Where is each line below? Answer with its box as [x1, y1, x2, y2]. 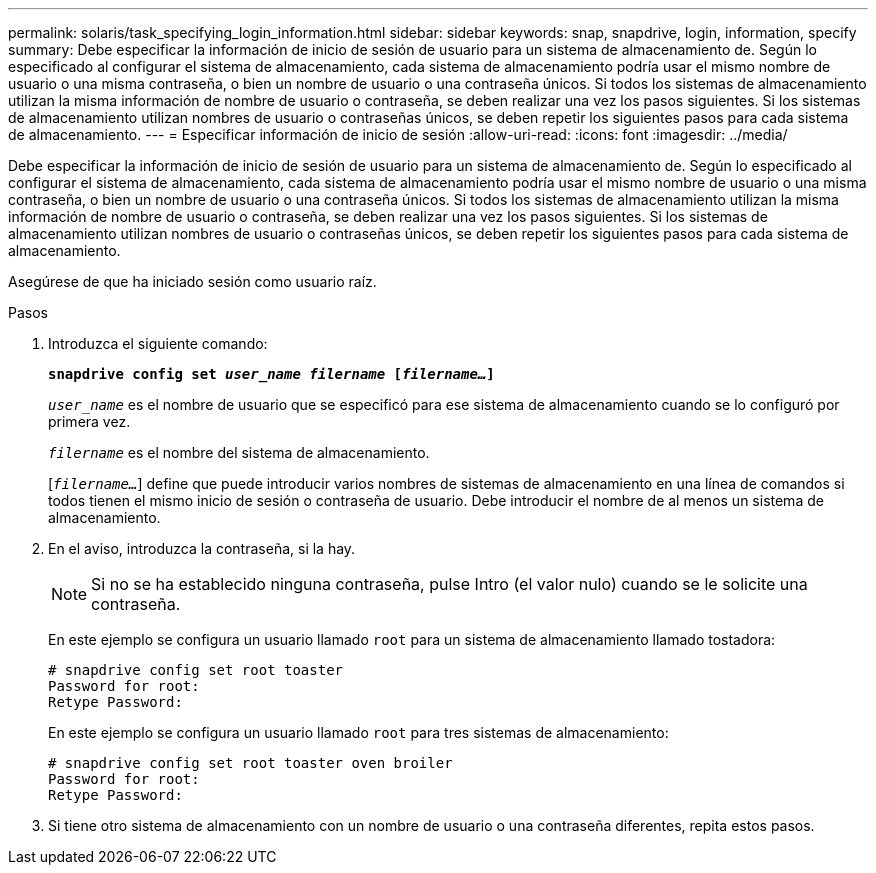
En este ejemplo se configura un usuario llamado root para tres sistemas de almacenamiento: [48, 724, 669, 741]
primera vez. [48, 413, 131, 430]
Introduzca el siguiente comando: [48, 335, 268, 352]
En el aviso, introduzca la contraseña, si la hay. [48, 540, 356, 557]
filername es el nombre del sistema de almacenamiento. [48, 444, 430, 461]
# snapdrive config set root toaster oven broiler [48, 755, 453, 771]
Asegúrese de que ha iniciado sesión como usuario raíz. [8, 273, 377, 290]
